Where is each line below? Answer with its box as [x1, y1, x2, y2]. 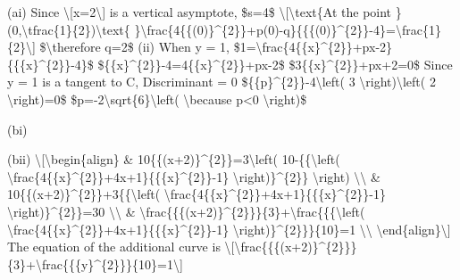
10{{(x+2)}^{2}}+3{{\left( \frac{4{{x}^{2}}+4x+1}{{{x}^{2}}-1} [7, 185, 386, 203]
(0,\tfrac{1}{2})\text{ [7, 20, 130, 38]
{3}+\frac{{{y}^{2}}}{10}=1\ [7, 254, 180, 273]
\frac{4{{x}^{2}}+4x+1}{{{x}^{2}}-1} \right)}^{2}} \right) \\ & [7, 167, 381, 185]
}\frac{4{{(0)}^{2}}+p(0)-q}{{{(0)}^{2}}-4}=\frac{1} [134, 20, 441, 38]
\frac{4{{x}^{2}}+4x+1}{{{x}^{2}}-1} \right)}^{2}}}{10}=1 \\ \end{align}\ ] [7, 219, 451, 238]
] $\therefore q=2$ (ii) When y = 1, [32, 37, 230, 56]
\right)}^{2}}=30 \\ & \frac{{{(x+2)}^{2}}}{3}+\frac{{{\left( [7, 202, 365, 220]
